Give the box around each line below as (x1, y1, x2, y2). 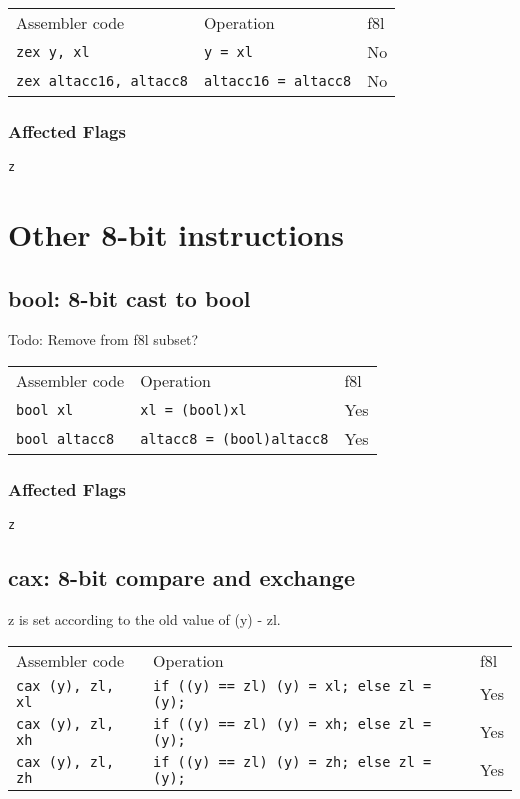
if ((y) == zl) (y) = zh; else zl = (153, 753, 432, 770)
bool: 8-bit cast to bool (8, 282, 251, 313)
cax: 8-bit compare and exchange (8, 562, 355, 593)
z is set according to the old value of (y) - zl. (8, 609, 281, 630)
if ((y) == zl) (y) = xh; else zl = (153, 715, 432, 732)
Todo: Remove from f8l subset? (8, 329, 199, 350)
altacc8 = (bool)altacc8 (140, 430, 329, 447)
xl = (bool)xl (140, 401, 247, 418)
